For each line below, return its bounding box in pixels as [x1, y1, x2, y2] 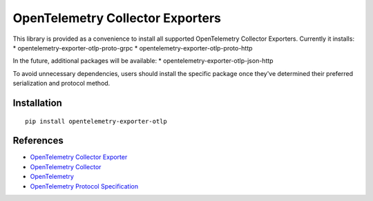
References [12, 135, 64, 146]
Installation [12, 97, 62, 108]
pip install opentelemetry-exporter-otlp [25, 117, 167, 125]
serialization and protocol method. [12, 79, 111, 88]
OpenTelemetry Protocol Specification [30, 182, 138, 190]
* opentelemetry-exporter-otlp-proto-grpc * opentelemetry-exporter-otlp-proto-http [12, 44, 253, 52]
